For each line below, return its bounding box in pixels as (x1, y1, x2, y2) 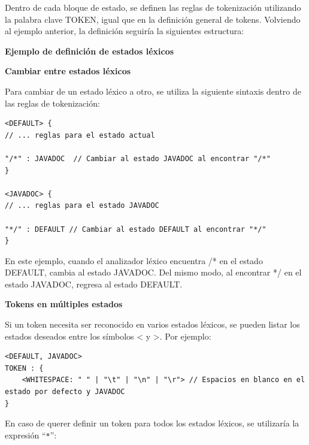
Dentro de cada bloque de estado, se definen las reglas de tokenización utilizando (5, 1, 301, 13)
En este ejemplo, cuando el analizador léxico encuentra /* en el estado (5, 254, 263, 267)
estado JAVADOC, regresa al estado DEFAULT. (5, 277, 183, 290)
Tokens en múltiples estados (5, 298, 123, 310)
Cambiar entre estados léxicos (5, 65, 131, 77)
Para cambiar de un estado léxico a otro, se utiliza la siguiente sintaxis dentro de (5, 84, 301, 97)
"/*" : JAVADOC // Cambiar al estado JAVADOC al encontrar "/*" (5, 154, 271, 163)
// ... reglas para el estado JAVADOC (5, 201, 159, 210)
